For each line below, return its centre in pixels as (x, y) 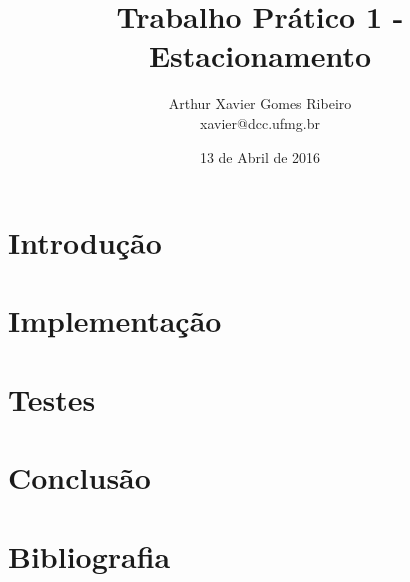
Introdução (85, 242)
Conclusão (79, 477)
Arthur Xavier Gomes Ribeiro (260, 103)
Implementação (115, 320)
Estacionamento (260, 55)
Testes (52, 398)
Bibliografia (89, 555)
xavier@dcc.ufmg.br (260, 122)
